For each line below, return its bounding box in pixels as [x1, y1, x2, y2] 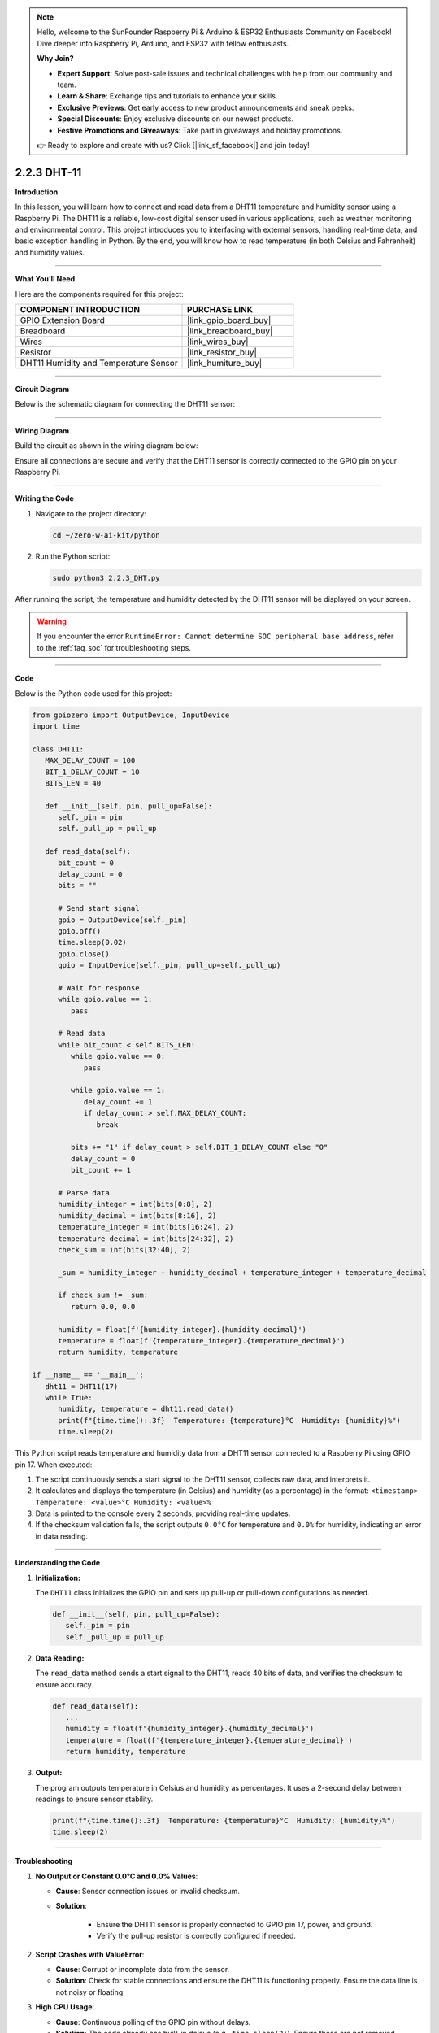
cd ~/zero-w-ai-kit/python [52, 530, 160, 540]
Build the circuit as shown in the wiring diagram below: [15, 441, 198, 451]
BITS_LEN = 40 [45, 778, 102, 788]
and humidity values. [15, 247, 85, 257]
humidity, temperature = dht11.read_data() [58, 1404, 234, 1414]
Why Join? [37, 54, 74, 63]
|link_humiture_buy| [187, 357, 263, 368]
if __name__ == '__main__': [32, 1370, 144, 1380]
